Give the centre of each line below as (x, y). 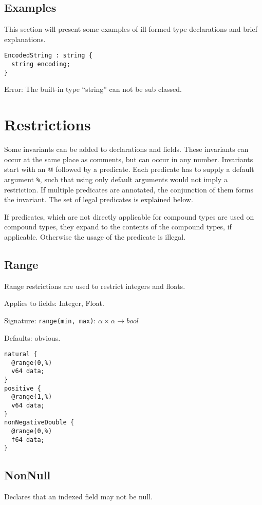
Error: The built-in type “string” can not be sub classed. (93, 89)
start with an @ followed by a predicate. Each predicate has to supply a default (129, 169)
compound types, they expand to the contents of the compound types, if (118, 227)
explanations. (25, 39)
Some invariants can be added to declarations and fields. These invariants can (126, 149)
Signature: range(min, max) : (50, 320)
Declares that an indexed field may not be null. (78, 497)
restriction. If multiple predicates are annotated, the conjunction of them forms (129, 189)
